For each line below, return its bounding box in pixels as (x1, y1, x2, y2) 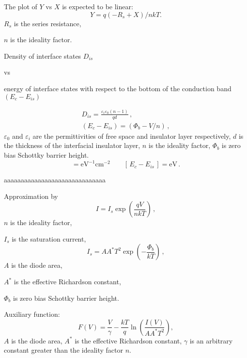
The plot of (4, 1, 37, 11)
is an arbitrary (189, 335, 233, 345)
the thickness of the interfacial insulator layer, (4, 140, 140, 150)
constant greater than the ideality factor (4, 345, 123, 355)
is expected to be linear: (62, 1, 133, 11)
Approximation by (4, 191, 58, 201)
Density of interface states (4, 50, 81, 61)
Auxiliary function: (4, 309, 60, 319)
